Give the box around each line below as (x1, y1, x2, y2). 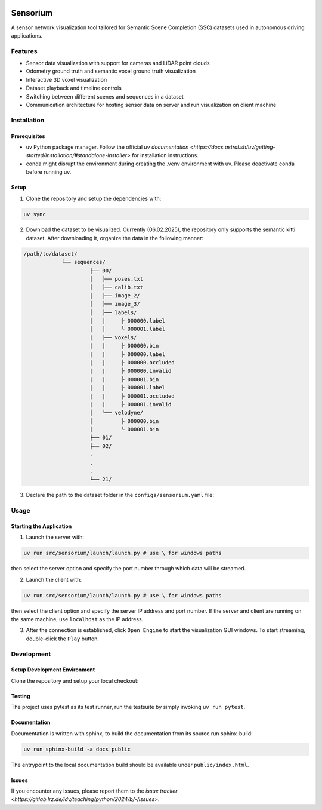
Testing (11, 692, 30, 699)
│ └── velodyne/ (89, 409, 143, 416)
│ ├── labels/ (89, 309, 137, 316)
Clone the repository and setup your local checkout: (11, 677, 139, 684)
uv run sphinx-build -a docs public (23, 745, 131, 753)
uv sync (23, 211, 46, 217)
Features (11, 47, 38, 55)
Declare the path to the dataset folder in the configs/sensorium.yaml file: (26, 492, 215, 499)
